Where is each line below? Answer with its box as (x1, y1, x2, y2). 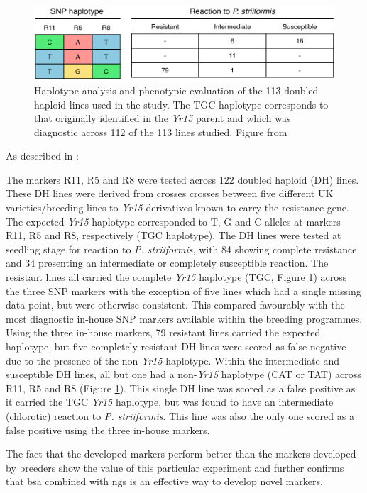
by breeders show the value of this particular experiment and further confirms (6, 460, 344, 475)
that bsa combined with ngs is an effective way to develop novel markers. (6, 474, 323, 489)
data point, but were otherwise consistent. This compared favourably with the (6, 297, 345, 312)
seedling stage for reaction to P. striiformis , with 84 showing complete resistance (6, 241, 357, 256)
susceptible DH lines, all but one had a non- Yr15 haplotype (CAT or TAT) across (6, 367, 361, 382)
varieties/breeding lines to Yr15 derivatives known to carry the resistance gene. (6, 200, 349, 215)
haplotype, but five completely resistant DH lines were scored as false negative (6, 339, 346, 353)
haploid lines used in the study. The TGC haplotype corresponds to (34, 96, 329, 111)
